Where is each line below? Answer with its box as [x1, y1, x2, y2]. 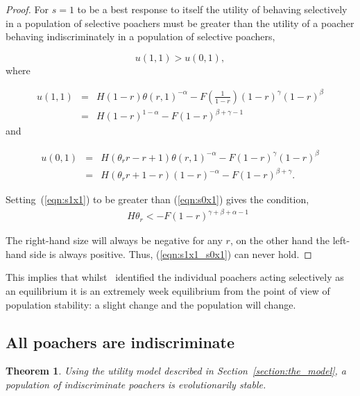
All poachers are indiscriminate [6, 331, 235, 352]
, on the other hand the [230, 233, 330, 248]
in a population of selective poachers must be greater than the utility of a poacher [6, 15, 354, 30]
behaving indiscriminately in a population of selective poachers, [6, 29, 275, 44]
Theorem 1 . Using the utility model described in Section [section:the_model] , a [6, 363, 347, 378]
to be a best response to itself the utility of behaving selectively [77, 2, 348, 16]
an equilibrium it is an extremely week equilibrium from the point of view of [6, 284, 330, 298]
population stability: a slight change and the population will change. [6, 297, 296, 311]
